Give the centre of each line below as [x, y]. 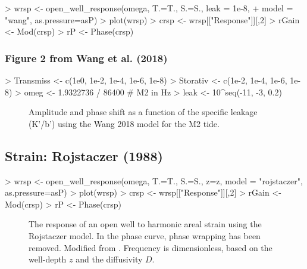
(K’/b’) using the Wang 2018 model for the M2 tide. [124, 123]
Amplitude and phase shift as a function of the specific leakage [143, 112]
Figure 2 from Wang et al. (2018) [86, 58]
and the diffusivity [109, 259]
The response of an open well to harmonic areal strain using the [145, 224]
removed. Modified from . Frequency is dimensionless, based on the [151, 247]
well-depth [48, 259]
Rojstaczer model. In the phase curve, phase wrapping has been [145, 235]
